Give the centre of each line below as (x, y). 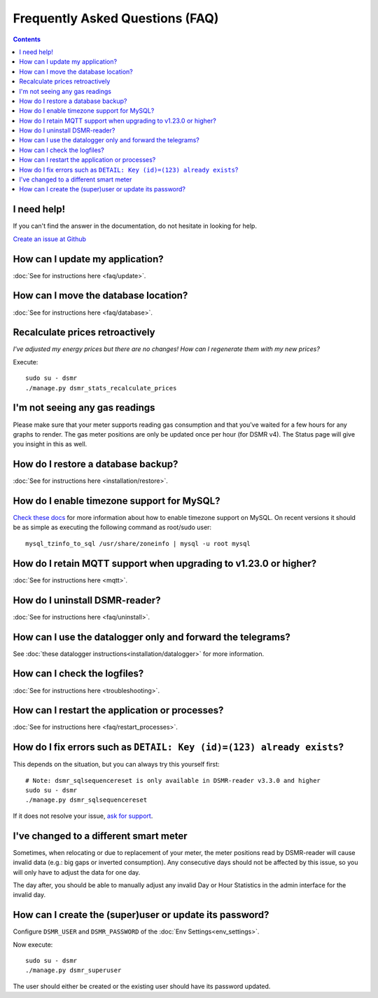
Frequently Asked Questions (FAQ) (116, 18)
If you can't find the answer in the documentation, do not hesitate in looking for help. (135, 226)
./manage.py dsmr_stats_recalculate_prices (101, 388)
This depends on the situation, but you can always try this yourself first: (116, 765)
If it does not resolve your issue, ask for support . (83, 816)
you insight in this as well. (50, 444)
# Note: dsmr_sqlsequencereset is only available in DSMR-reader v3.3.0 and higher (173, 780)
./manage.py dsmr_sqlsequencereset (86, 800)
